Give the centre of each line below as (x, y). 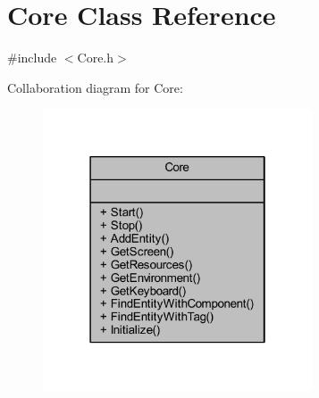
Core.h (96, 58)
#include (32, 58)
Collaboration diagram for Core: (95, 87)
